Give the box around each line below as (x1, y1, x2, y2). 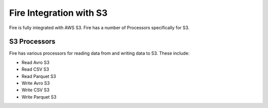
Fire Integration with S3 (9, 7, 108, 18)
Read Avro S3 (21, 59, 50, 65)
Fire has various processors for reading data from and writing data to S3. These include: (9, 50, 190, 56)
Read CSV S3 (21, 67, 49, 72)
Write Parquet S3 (21, 94, 57, 100)
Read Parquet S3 (21, 73, 57, 79)
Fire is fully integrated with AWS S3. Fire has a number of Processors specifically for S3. (9, 25, 190, 31)
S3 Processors (9, 37, 56, 46)
